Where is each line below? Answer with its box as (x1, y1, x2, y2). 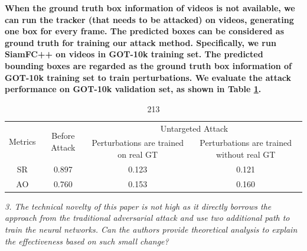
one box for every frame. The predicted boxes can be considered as (5, 25, 285, 37)
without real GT (215, 148, 276, 161)
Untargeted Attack (160, 122, 228, 134)
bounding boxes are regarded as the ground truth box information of (5, 59, 292, 71)
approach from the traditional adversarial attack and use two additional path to (5, 211, 290, 224)
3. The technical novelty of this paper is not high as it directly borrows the (5, 200, 272, 212)
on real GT (117, 148, 158, 161)
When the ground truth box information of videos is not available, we (5, 2, 295, 14)
